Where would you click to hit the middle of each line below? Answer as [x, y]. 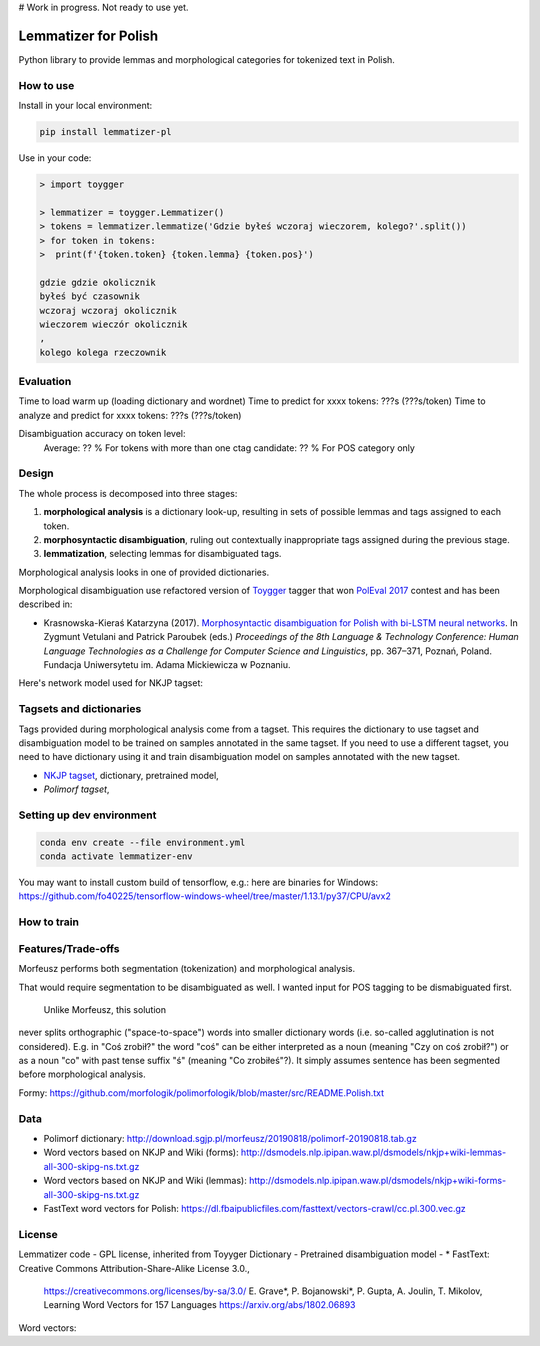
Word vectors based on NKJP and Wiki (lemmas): [145, 1181]
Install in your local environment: [85, 106]
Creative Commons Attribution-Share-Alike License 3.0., [134, 1268]
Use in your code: [55, 158]
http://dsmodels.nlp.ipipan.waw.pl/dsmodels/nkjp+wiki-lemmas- [373, 1152]
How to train [49, 922]
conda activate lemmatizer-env [116, 856]
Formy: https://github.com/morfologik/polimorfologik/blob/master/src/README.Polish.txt [201, 1092]
